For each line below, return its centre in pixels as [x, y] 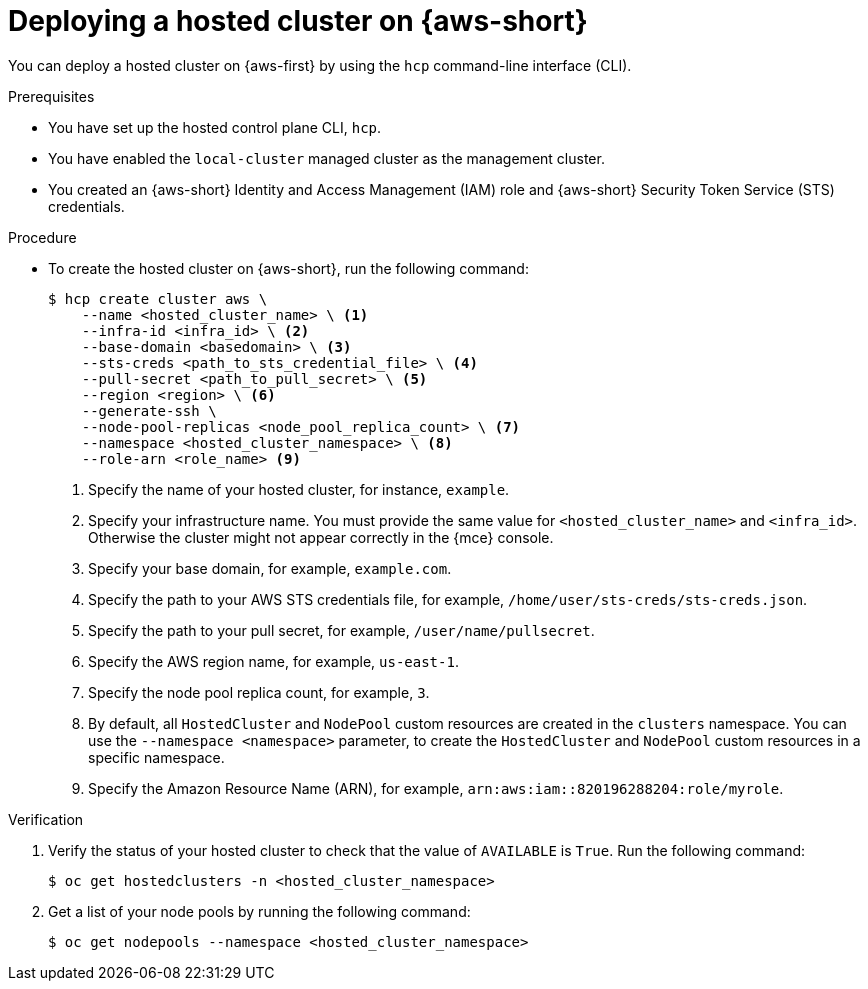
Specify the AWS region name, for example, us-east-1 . [273, 661]
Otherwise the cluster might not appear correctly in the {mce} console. [321, 537]
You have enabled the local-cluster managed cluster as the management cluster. [326, 158]
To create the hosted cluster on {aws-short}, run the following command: [288, 268]
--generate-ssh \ [149, 410]
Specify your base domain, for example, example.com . [270, 568]
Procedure [42, 237]
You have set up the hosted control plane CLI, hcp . [215, 127]
